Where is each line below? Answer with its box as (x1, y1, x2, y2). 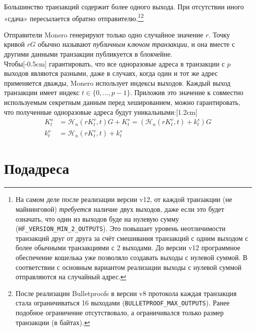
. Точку (208, 29, 230, 39)
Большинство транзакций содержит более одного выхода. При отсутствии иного (4, 1, 244, 11)
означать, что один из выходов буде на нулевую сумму (15, 213, 179, 224)
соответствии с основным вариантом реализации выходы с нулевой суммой (15, 262, 242, 272)
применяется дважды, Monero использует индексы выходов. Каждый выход (4, 77, 231, 88)
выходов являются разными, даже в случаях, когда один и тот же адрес (4, 68, 218, 78)
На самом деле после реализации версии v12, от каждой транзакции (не (15, 194, 232, 204)
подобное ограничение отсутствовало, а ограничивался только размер (15, 307, 224, 318)
